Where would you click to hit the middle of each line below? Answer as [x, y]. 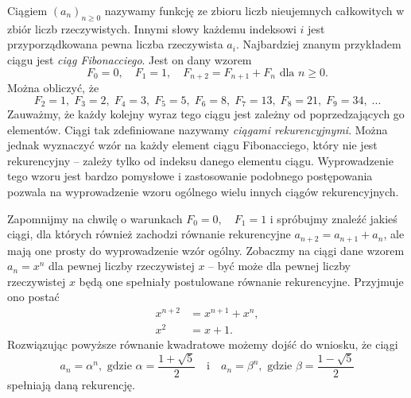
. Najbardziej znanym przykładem [318, 44]
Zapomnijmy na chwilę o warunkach [95, 218]
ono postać [33, 297]
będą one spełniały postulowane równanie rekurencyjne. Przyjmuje [241, 281]
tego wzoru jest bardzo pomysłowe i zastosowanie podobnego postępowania [190, 176]
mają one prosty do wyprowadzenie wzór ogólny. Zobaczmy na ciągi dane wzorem [206, 250]
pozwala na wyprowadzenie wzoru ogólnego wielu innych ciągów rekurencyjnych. [203, 192]
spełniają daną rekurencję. [71, 384]
